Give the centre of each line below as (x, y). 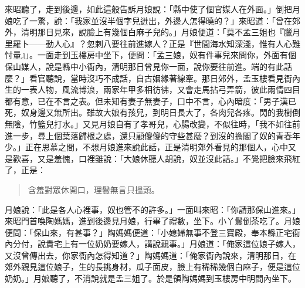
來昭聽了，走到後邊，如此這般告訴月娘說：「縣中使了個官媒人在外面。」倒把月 (152, 9)
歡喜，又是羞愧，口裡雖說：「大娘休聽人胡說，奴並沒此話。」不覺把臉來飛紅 (156, 158)
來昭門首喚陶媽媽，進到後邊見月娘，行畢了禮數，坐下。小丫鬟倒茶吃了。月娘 (152, 221)
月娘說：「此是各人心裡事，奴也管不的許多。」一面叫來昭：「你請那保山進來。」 (152, 209)
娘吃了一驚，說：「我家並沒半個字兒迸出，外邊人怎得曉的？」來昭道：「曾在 (148, 20)
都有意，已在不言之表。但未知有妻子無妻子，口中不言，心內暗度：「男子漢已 (150, 101)
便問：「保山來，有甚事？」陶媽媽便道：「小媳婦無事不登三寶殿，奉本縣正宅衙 (152, 232)
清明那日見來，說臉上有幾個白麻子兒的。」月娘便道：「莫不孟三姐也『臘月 (160, 32)
